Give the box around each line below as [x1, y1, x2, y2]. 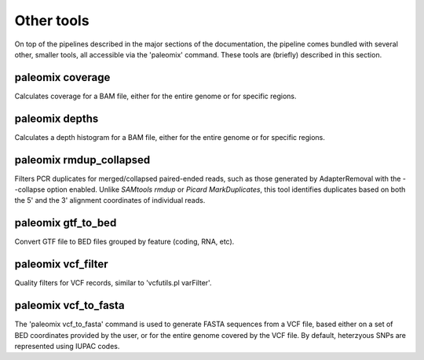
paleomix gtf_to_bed [14, 216, 117, 230]
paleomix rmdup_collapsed [14, 153, 151, 167]
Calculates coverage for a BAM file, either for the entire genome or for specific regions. [14, 91, 297, 101]
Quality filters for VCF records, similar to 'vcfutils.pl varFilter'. [14, 278, 212, 288]
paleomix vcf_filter [14, 258, 109, 271]
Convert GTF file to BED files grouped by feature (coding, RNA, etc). [14, 237, 235, 247]
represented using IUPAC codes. [14, 341, 120, 351]
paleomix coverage [14, 71, 111, 84]
